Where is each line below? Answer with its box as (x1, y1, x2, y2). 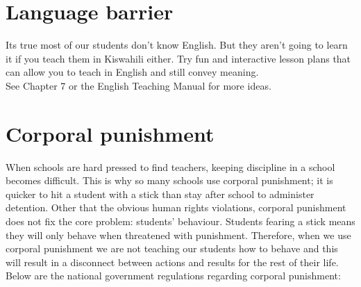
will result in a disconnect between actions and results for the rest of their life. (6, 254, 339, 269)
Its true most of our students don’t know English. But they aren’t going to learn (6, 38, 348, 52)
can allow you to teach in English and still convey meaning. (6, 65, 259, 79)
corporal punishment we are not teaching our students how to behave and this (6, 241, 338, 256)
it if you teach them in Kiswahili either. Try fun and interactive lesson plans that (6, 51, 351, 65)
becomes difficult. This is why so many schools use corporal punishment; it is (6, 173, 333, 188)
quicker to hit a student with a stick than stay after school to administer (6, 186, 314, 201)
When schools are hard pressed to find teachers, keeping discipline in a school (6, 159, 335, 174)
